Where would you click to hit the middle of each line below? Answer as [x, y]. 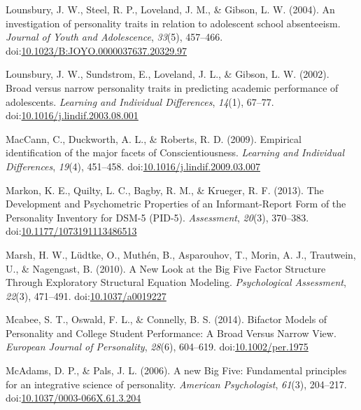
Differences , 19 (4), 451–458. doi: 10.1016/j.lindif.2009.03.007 [133, 166]
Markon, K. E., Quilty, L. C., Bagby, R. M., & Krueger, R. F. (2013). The [165, 190]
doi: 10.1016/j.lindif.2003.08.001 [72, 115]
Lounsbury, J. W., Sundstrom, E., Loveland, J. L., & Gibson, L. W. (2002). [168, 74]
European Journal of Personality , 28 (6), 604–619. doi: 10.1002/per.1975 [157, 347]
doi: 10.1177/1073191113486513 [71, 231]
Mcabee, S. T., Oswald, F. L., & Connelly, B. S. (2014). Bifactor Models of [167, 319]
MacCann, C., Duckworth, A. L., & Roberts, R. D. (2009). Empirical [154, 138]
